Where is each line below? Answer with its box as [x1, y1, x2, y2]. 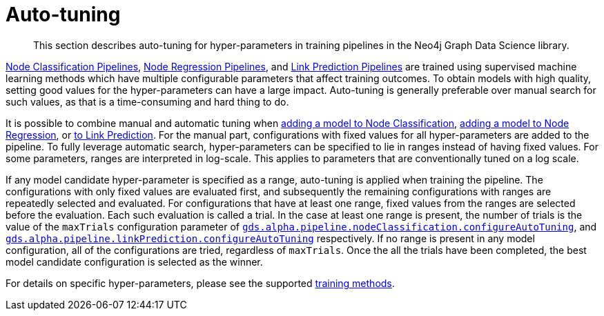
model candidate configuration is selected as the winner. [6, 255, 263, 268]
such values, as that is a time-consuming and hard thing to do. [6, 95, 289, 108]
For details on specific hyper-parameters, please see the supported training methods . [6, 277, 395, 289]
